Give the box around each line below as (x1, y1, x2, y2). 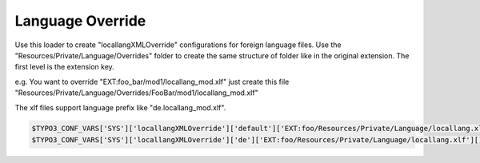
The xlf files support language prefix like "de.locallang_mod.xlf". (14, 102, 226, 112)
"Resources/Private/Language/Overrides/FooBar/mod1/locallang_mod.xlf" (14, 88, 259, 97)
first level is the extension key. (14, 62, 115, 72)
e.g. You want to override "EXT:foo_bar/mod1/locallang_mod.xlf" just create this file (14, 77, 290, 86)
